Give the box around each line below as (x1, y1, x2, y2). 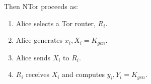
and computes (62, 69, 105, 79)
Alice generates (16, 35, 63, 45)
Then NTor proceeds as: (4, 1, 78, 11)
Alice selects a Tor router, (16, 18, 96, 28)
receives (26, 69, 50, 79)
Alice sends (16, 52, 50, 62)
